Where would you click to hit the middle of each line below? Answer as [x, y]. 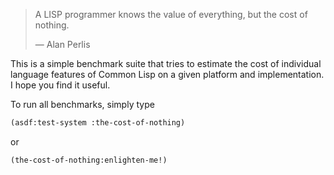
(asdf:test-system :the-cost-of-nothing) [98, 123]
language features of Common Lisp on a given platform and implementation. [167, 74]
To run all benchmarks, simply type [82, 104]
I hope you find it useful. [60, 85]
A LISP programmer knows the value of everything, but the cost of [171, 14]
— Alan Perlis [62, 44]
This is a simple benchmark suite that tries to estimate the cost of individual [166, 63]
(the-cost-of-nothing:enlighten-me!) [89, 160]
